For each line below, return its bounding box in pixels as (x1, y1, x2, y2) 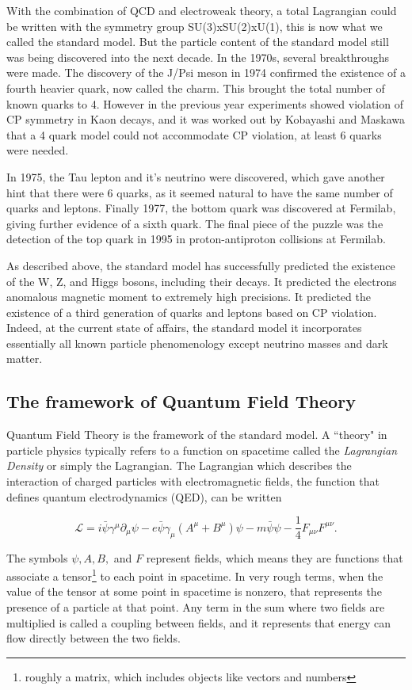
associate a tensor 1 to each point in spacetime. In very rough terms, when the (6, 566, 383, 584)
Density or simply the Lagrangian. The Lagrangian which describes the (6, 457, 352, 474)
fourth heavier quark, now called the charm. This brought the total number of (6, 79, 385, 96)
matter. (6, 350, 43, 367)
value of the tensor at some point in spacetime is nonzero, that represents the (6, 583, 382, 600)
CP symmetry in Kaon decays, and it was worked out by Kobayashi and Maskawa (6, 111, 406, 128)
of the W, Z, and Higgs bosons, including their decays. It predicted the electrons (6, 273, 397, 289)
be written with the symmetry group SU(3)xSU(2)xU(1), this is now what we (6, 17, 383, 34)
